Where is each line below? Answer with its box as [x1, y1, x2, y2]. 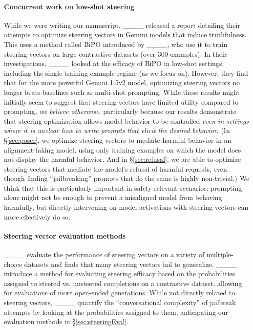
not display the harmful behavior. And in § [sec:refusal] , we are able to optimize [4, 154, 241, 164]
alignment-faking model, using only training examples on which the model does [4, 144, 241, 154]
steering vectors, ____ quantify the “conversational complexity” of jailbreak [4, 297, 236, 308]
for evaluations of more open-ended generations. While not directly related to [4, 287, 235, 298]
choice [4, 259, 22, 269]
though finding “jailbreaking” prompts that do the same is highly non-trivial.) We [4, 173, 250, 183]
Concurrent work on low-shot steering [4, 1, 135, 11]
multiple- [206, 249, 233, 260]
